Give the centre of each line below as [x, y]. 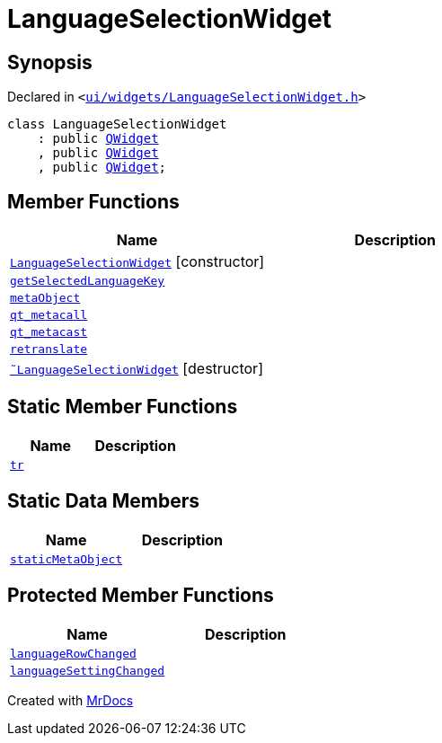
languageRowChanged [73, 653]
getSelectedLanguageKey [88, 281]
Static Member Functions [123, 407]
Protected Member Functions [141, 596]
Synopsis [50, 62]
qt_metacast [49, 332]
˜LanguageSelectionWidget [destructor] [137, 369]
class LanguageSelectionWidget [117, 124]
